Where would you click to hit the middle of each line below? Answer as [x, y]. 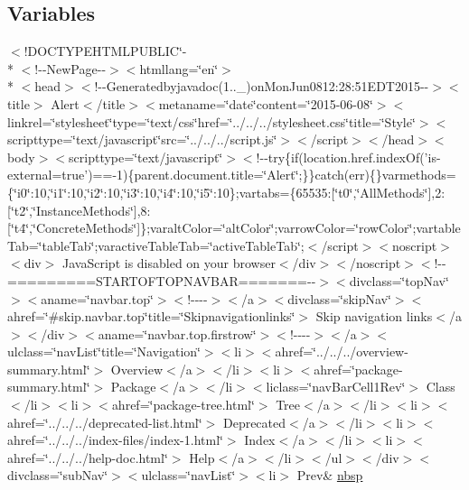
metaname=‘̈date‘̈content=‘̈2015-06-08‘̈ [266, 103]
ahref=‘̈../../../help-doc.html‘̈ [88, 457]
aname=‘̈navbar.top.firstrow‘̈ [177, 333]
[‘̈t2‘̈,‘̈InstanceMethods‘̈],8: [79, 210]
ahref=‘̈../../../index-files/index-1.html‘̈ [115, 440]
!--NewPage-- [70, 68]
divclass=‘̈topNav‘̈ [399, 280]
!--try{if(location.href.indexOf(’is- [348, 157]
